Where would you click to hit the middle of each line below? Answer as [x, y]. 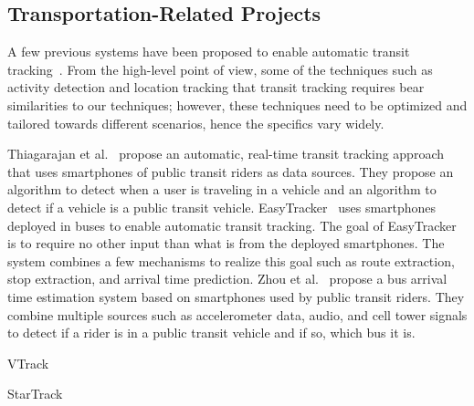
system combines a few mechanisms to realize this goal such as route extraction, [231, 260]
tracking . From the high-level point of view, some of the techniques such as [220, 69]
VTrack [28, 363]
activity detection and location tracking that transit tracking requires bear [216, 87]
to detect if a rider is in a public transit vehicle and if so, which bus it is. [211, 333]
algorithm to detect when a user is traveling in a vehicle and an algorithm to [222, 189]
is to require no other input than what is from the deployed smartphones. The [226, 243]
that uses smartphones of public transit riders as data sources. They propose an [231, 171]
